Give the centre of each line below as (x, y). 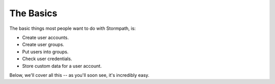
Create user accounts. (45, 37)
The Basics (33, 13)
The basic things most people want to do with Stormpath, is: (73, 28)
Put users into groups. (45, 52)
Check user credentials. (47, 59)
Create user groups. (43, 45)
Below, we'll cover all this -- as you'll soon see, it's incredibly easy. (79, 75)
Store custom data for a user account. (62, 66)
